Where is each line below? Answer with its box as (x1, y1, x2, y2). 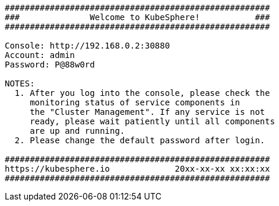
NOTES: (5, 79, 35, 88)
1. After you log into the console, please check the (14, 88, 270, 98)
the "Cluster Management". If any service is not (30, 107, 265, 117)
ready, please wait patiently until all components (30, 117, 275, 126)
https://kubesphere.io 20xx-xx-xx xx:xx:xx (5, 164, 270, 173)
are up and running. (30, 126, 125, 136)
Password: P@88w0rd (5, 60, 95, 69)
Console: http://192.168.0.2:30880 (5, 41, 170, 50)
